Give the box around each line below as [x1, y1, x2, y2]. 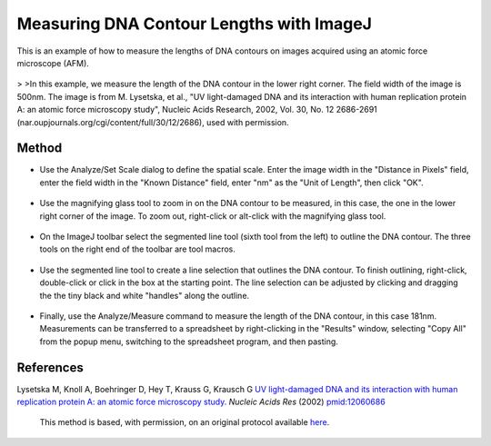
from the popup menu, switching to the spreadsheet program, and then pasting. [39, 336, 338, 347]
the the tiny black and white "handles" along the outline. [39, 290, 250, 301]
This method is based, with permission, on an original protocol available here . [39, 417, 330, 428]
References [16, 360, 84, 375]
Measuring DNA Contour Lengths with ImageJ [16, 14, 373, 34]
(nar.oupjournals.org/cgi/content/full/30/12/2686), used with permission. [16, 116, 290, 127]
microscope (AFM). [16, 57, 90, 68]
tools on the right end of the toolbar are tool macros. [39, 243, 236, 254]
